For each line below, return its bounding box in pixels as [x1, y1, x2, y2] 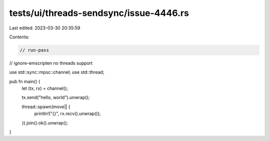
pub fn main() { [9, 78, 40, 84]
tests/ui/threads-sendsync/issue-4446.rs [9, 7, 189, 18]
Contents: [9, 34, 29, 40]
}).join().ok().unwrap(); [21, 120, 68, 126]
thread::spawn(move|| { [21, 104, 70, 110]
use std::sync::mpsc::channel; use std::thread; [9, 69, 104, 75]
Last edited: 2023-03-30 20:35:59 [9, 25, 80, 31]
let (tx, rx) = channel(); [21, 85, 68, 92]
